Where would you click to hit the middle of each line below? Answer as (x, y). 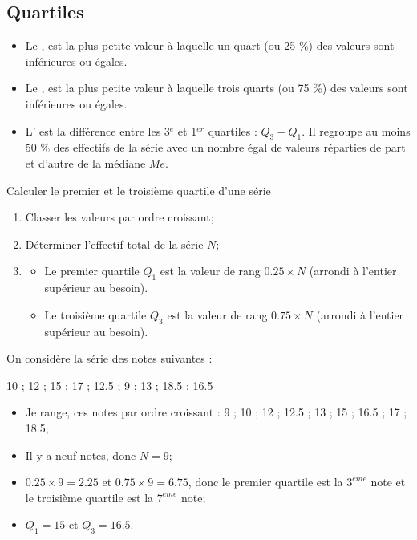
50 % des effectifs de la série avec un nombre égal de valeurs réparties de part (215, 147)
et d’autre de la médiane (85, 162)
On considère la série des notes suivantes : (109, 358)
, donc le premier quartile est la (265, 482)
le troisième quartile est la (89, 497)
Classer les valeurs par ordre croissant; (119, 217)
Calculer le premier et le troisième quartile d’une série (139, 190)
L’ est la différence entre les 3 (97, 130)
